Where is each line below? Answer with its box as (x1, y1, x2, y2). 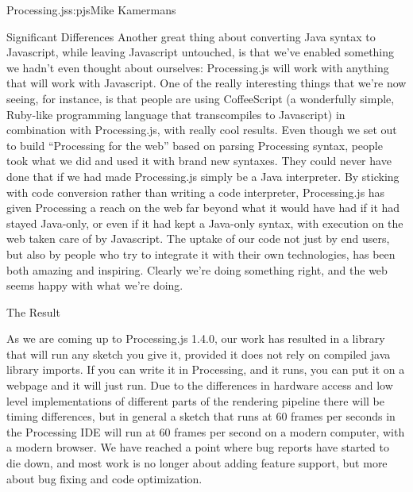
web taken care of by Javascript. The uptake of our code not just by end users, (6, 230, 390, 247)
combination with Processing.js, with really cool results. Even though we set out (6, 121, 397, 138)
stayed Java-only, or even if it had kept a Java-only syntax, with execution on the (6, 214, 403, 231)
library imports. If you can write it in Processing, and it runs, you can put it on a (6, 361, 405, 378)
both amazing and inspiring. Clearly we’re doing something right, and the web (6, 261, 388, 278)
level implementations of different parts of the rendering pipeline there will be (6, 392, 384, 409)
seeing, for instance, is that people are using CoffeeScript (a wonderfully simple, (6, 90, 395, 106)
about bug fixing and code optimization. (6, 470, 203, 486)
